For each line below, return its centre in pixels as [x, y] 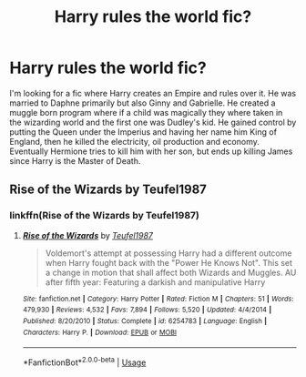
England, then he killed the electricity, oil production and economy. [134, 141]
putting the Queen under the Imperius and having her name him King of [143, 132]
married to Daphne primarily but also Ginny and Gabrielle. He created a [143, 103]
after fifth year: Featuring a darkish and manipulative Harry [155, 282]
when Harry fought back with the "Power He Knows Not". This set [169, 262]
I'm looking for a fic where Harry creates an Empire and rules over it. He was [153, 93]
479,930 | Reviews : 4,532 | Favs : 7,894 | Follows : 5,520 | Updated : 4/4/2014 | [147, 310]
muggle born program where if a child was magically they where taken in [146, 112]
